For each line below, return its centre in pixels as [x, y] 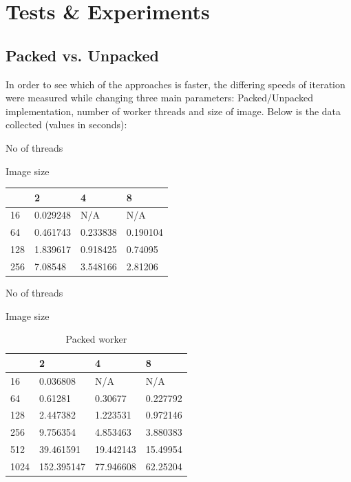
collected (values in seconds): [66, 124]
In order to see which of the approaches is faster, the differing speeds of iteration [175, 84]
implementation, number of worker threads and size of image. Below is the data [173, 111]
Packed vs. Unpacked [83, 55]
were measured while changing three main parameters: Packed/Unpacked [159, 98]
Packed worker [96, 339]
